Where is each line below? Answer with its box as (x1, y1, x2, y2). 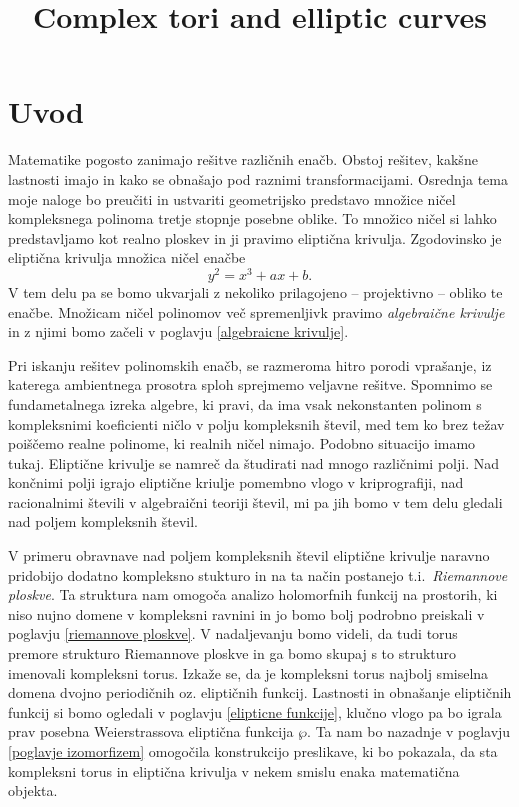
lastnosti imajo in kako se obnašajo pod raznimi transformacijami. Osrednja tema (8, 168, 508, 189)
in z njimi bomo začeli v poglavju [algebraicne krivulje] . (8, 321, 349, 342)
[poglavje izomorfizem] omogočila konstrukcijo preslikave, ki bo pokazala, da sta (8, 741, 498, 762)
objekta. (8, 780, 58, 801)
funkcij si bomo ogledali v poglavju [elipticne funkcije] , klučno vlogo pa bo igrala (8, 701, 502, 722)
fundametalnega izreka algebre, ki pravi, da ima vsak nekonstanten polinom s (8, 393, 482, 414)
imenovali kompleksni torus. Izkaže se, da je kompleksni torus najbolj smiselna (8, 662, 489, 683)
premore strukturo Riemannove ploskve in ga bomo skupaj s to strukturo (8, 643, 457, 664)
